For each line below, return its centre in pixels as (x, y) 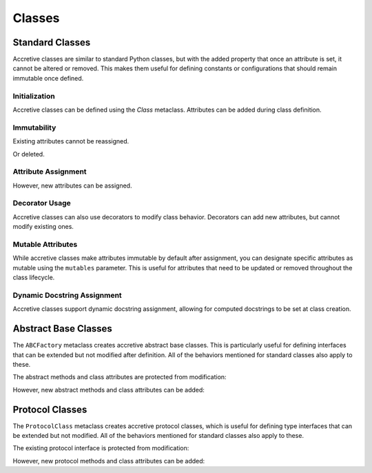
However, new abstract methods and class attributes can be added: (108, 390)
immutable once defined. (48, 78)
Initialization (34, 96)
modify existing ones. (43, 227)
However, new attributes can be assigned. (72, 185)
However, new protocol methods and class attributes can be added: (109, 461)
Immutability (34, 128)
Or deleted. (29, 154)
